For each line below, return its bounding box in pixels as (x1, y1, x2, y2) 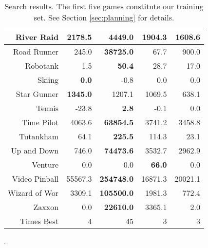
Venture (32, 159, 59, 170)
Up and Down (11, 145, 59, 156)
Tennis (36, 102, 59, 114)
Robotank (25, 60, 59, 71)
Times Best (20, 215, 59, 227)
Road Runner (13, 46, 59, 57)
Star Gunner (16, 88, 59, 99)
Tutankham (19, 131, 59, 142)
